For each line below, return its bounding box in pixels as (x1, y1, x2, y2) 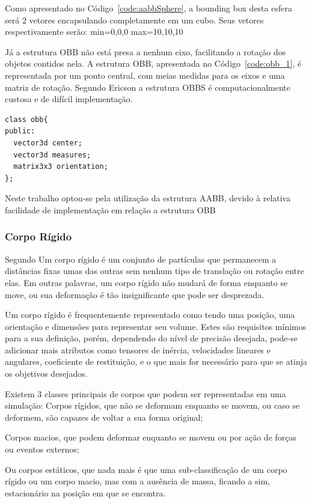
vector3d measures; (13, 150, 91, 159)
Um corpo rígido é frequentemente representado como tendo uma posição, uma (5, 308, 295, 321)
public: (5, 127, 35, 136)
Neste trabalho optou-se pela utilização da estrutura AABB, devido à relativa (5, 192, 291, 204)
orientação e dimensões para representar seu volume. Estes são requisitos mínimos (5, 320, 307, 332)
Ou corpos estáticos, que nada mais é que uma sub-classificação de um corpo (5, 463, 287, 475)
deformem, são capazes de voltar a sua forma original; (5, 410, 203, 423)
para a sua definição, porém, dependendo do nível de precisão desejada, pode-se (5, 332, 298, 344)
